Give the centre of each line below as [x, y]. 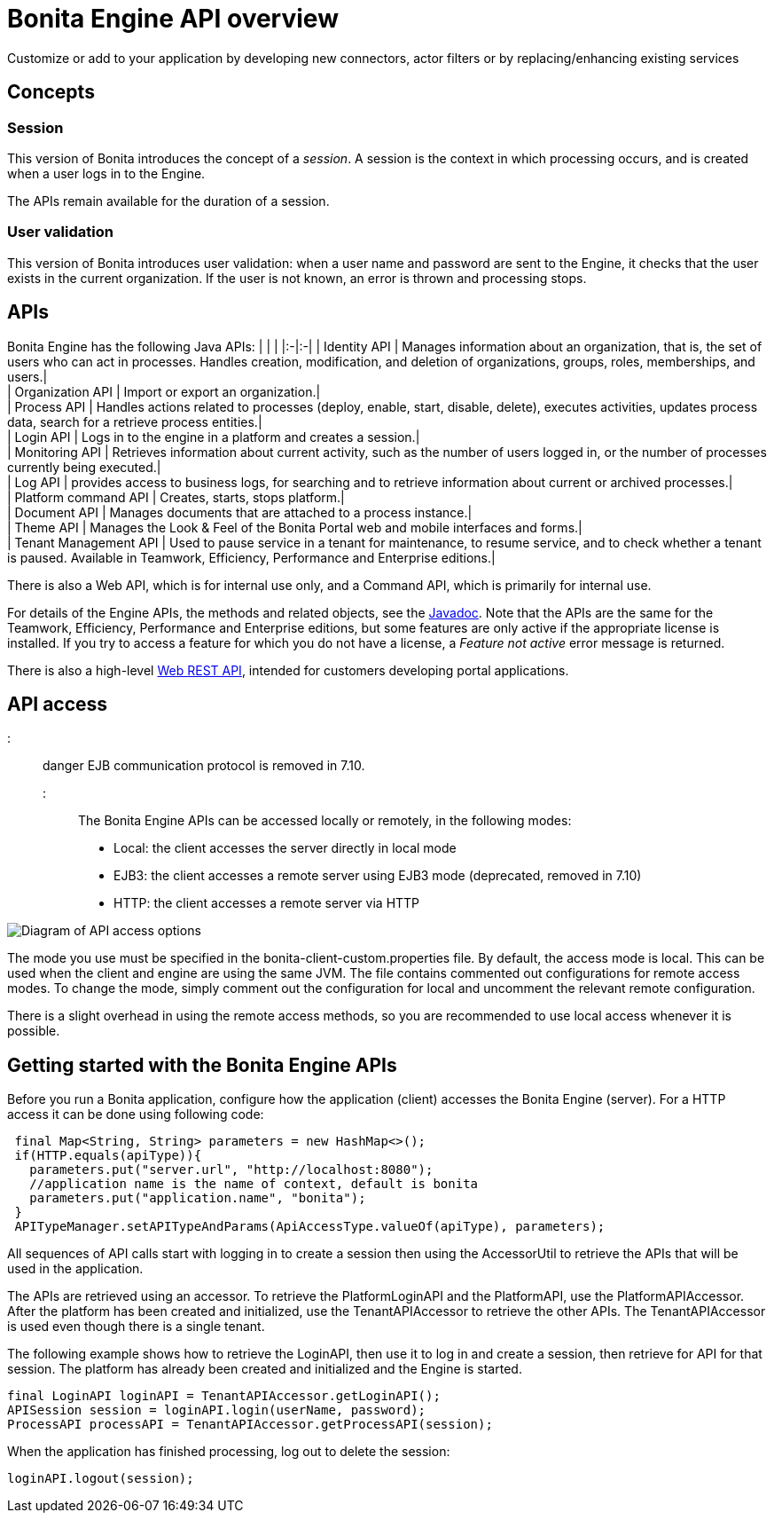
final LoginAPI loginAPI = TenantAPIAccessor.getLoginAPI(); [224, 1396]
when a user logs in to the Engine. [106, 173]
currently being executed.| [84, 467]
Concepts [51, 92]
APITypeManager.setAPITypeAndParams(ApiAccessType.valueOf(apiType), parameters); [310, 1227]
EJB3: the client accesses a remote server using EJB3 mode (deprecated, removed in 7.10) [378, 876]
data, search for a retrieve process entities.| [135, 421]
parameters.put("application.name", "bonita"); [198, 1198]
